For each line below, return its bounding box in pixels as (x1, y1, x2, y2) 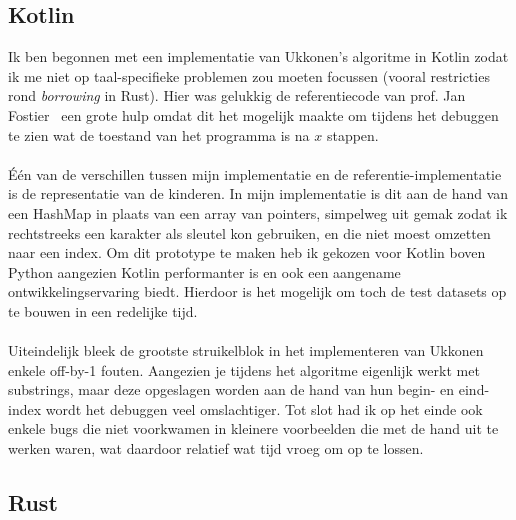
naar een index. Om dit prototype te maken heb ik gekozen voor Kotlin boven (8, 242, 486, 263)
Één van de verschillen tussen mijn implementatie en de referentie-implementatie (8, 163, 502, 184)
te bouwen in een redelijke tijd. (8, 300, 198, 321)
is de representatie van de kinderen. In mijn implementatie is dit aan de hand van (8, 183, 509, 204)
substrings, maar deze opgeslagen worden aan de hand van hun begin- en (8, 379, 455, 400)
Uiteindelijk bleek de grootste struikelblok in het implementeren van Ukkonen (8, 340, 484, 361)
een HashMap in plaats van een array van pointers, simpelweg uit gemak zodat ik (8, 202, 508, 223)
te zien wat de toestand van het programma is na (8, 124, 310, 145)
